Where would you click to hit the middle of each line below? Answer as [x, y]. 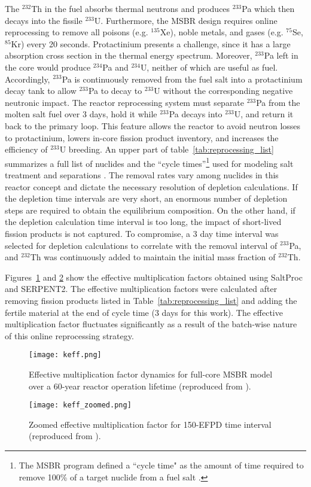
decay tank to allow [41, 91]
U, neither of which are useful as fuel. [209, 67]
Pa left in [281, 55]
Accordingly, [28, 79]
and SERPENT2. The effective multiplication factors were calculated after [141, 289]
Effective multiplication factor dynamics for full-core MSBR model [151, 374]
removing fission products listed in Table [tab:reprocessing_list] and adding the [151, 300]
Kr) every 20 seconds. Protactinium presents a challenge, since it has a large [151, 43]
